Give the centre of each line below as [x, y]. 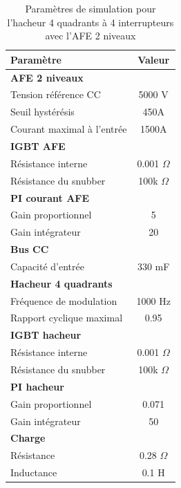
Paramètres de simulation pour [90, 8]
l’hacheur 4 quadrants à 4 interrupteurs [90, 22]
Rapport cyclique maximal [67, 318]
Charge [28, 438]
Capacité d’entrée [47, 266]
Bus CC [30, 249]
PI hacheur [37, 386]
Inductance [34, 472]
